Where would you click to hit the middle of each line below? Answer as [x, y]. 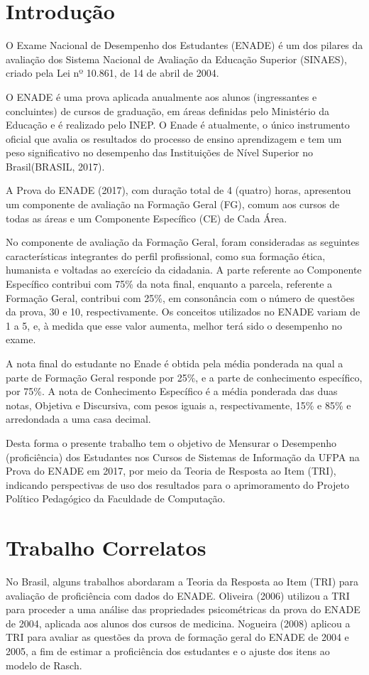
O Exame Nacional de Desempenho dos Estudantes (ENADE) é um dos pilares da [184, 45]
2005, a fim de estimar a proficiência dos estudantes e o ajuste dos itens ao [168, 651]
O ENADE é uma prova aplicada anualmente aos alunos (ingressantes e [161, 96]
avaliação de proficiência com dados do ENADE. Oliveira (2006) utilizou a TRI [178, 595]
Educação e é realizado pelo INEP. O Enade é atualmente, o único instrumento [178, 125]
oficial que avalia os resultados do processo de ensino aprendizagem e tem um [174, 138]
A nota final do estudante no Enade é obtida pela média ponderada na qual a [175, 363]
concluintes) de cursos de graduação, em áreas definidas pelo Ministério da [167, 110]
